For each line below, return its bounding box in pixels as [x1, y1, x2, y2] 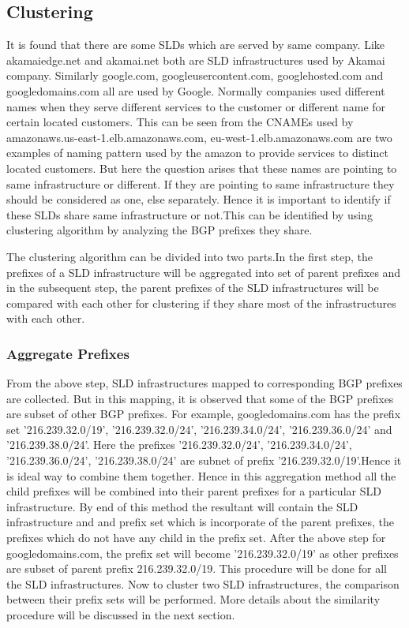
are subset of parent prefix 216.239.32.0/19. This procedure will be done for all [6, 560, 387, 577]
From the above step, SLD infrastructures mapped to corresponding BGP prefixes [6, 375, 403, 391]
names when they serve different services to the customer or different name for [6, 98, 386, 114]
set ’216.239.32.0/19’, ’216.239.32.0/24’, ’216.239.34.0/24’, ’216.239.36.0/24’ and [6, 421, 392, 437]
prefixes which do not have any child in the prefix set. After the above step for [6, 529, 386, 546]
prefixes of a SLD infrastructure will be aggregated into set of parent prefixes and [6, 264, 401, 280]
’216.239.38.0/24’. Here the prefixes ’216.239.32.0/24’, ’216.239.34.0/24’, [6, 436, 352, 453]
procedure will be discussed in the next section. [6, 607, 235, 623]
